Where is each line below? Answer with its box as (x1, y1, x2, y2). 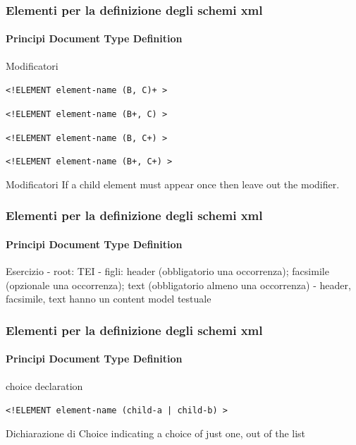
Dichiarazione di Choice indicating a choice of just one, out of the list (6, 425, 306, 440)
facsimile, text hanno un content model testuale (6, 291, 211, 306)
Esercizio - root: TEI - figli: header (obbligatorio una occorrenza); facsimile (6, 264, 329, 279)
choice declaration (6, 378, 83, 393)
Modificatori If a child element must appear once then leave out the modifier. (6, 176, 340, 191)
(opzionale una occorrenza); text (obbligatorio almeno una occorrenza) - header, (6, 277, 351, 292)
